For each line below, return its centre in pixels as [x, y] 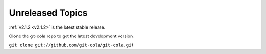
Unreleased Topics [48, 13]
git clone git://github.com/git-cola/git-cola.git [71, 45]
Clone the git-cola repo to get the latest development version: [71, 36]
